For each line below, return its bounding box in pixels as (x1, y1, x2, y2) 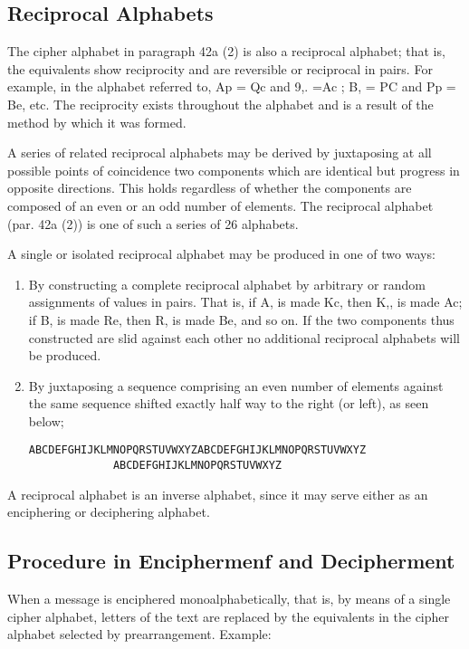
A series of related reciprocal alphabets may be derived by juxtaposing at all (7, 143, 432, 162)
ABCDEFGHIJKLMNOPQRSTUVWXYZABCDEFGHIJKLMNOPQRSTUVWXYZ (28, 444, 367, 457)
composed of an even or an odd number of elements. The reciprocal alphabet (7, 196, 434, 215)
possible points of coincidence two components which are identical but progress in (7, 160, 460, 179)
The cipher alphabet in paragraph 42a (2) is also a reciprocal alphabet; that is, (7, 42, 445, 61)
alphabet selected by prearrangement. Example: (7, 625, 272, 644)
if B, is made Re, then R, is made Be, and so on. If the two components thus (28, 310, 455, 329)
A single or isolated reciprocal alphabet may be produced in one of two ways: (7, 244, 435, 263)
